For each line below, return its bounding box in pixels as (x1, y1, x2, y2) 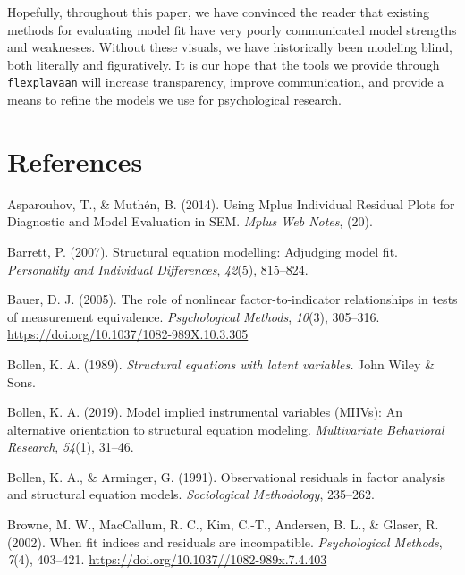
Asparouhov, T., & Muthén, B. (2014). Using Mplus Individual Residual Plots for (7, 194, 455, 213)
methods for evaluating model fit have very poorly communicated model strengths (7, 20, 457, 38)
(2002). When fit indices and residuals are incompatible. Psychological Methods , (7, 532, 443, 551)
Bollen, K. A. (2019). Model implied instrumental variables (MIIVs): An (7, 402, 402, 421)
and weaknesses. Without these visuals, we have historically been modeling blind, (7, 38, 452, 56)
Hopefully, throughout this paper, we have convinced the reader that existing (7, 3, 430, 21)
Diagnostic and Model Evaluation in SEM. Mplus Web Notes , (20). (7, 212, 373, 231)
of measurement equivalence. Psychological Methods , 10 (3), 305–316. (7, 307, 380, 326)
